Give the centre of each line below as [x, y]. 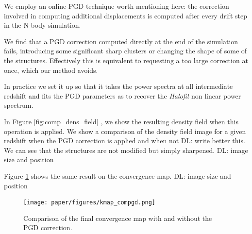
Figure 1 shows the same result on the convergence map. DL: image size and [118, 175]
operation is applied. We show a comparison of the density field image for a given [125, 131]
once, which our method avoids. [51, 70]
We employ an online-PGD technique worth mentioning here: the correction [117, 6]
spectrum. [19, 105]
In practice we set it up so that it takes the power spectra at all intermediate [118, 86]
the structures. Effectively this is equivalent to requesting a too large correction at [126, 60]
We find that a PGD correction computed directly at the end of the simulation [121, 41]
